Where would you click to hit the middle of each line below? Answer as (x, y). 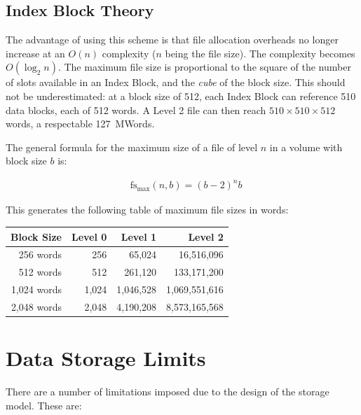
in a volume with (306, 147)
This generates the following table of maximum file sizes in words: (147, 210)
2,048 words (36, 306)
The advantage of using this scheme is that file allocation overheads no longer (172, 40)
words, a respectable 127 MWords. (80, 124)
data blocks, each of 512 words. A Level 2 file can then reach (136, 110)
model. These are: (44, 405)
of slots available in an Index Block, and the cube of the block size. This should (176, 82)
